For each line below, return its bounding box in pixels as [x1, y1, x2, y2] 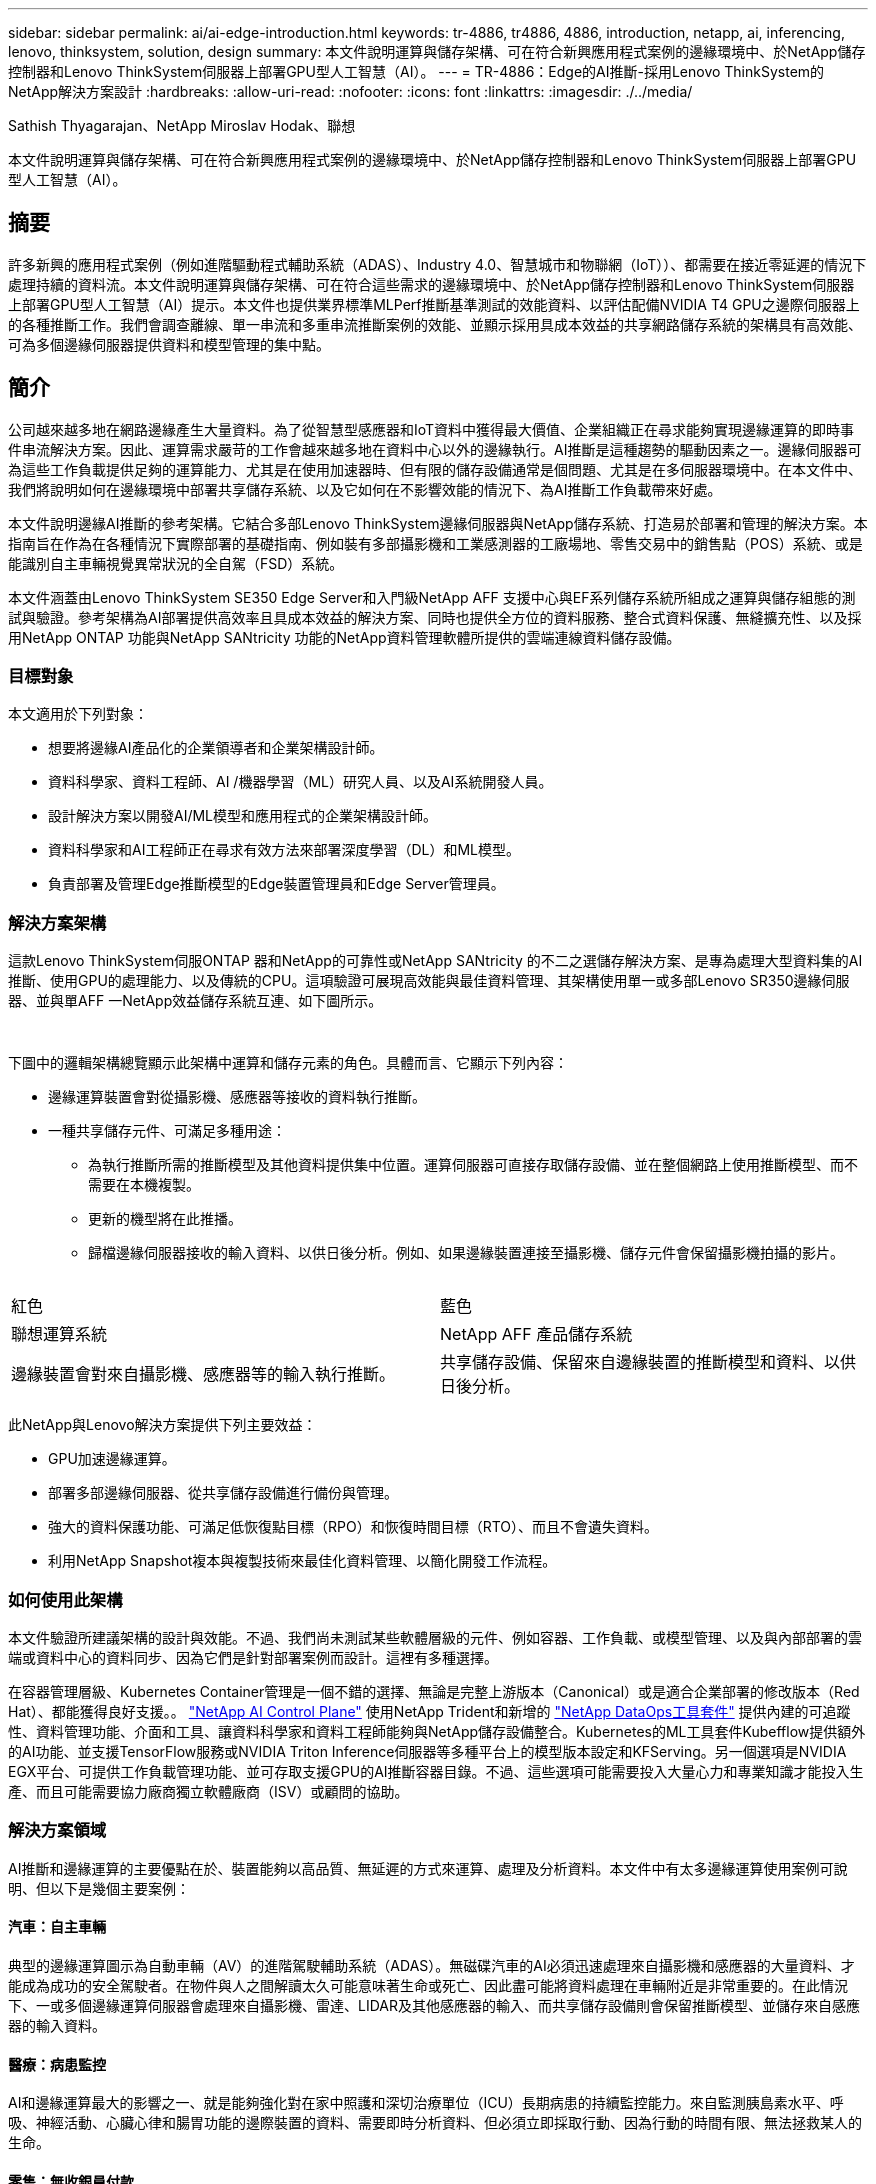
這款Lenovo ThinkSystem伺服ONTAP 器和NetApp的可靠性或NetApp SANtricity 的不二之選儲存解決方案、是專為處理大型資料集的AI [8, 952, 863, 970]
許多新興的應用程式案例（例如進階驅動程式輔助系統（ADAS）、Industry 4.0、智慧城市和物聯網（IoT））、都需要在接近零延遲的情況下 [8, 255, 867, 273]
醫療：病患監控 [8, 2055, 106, 2073]
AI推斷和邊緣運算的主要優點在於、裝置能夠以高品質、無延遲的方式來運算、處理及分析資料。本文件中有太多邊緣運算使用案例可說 [8, 1859, 848, 1877]
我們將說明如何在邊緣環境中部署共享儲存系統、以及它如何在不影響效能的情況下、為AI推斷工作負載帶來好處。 [8, 480, 722, 498]
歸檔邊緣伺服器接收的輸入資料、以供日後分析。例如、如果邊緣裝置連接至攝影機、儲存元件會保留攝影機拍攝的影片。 [88, 1244, 844, 1262]
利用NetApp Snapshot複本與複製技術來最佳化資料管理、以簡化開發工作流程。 [48, 1552, 557, 1570]
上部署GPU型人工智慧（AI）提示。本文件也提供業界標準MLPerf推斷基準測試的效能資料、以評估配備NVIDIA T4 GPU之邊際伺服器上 [8, 295, 860, 313]
